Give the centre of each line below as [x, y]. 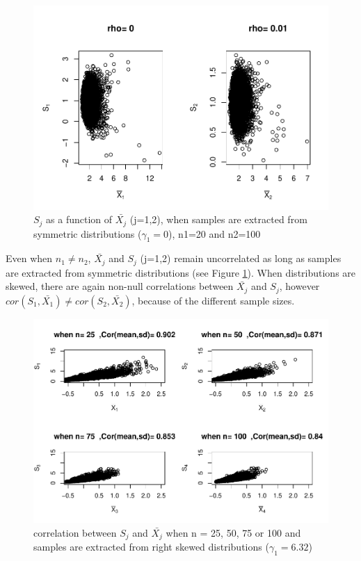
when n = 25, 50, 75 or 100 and [233, 532]
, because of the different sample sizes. [213, 300]
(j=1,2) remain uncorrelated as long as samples [241, 258]
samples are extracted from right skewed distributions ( [151, 547]
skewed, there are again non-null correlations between [120, 286]
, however [299, 286]
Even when [29, 258]
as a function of [79, 219]
